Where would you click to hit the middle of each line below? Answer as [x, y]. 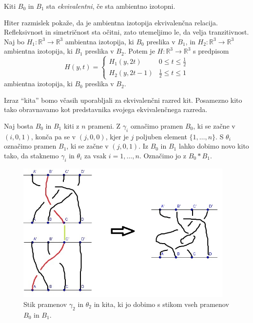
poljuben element [161, 136]
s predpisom [211, 51]
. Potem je [139, 51]
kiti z [71, 126]
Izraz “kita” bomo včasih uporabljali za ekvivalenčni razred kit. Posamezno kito [123, 100]
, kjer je [117, 136]
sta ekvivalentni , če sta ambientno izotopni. [111, 6]
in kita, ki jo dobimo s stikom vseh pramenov [161, 304]
